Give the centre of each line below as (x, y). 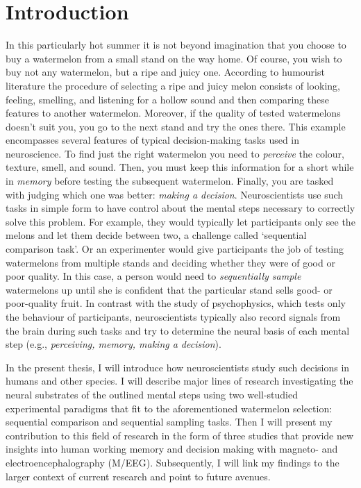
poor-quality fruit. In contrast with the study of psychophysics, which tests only (176, 303)
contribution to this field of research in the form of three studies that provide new (180, 435)
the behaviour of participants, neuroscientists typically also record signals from (173, 317)
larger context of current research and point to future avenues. (138, 476)
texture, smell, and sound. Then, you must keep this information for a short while (180, 167)
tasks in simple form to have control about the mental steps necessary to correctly (180, 208)
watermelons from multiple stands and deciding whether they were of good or (170, 262)
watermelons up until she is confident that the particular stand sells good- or (169, 289)
